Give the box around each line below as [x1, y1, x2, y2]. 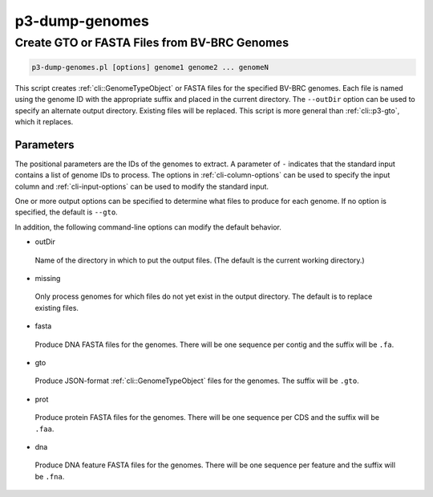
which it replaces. [14, 116, 74, 126]
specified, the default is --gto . [14, 207, 118, 217]
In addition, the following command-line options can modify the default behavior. [14, 222, 282, 232]
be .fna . [34, 471, 65, 481]
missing [34, 273, 61, 283]
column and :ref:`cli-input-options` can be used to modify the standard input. [14, 181, 269, 191]
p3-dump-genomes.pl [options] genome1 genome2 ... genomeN [31, 63, 269, 71]
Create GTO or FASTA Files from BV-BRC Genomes [14, 35, 289, 50]
